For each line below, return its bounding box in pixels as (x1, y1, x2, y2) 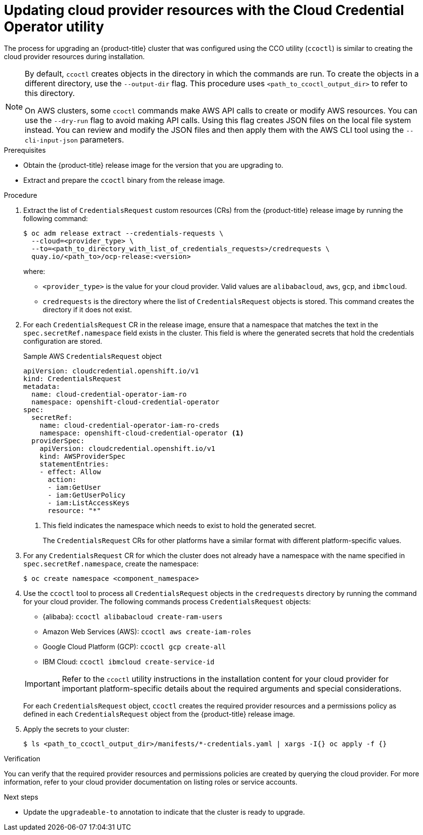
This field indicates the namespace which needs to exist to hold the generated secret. (43, 521, 316, 530)
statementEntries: (39, 460, 110, 468)
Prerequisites (4, 145, 46, 154)
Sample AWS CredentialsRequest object (23, 352, 162, 360)
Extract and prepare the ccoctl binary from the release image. (23, 176, 225, 184)
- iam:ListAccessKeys (47, 498, 130, 507)
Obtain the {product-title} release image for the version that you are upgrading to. (23, 161, 283, 169)
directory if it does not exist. (43, 305, 132, 314)
